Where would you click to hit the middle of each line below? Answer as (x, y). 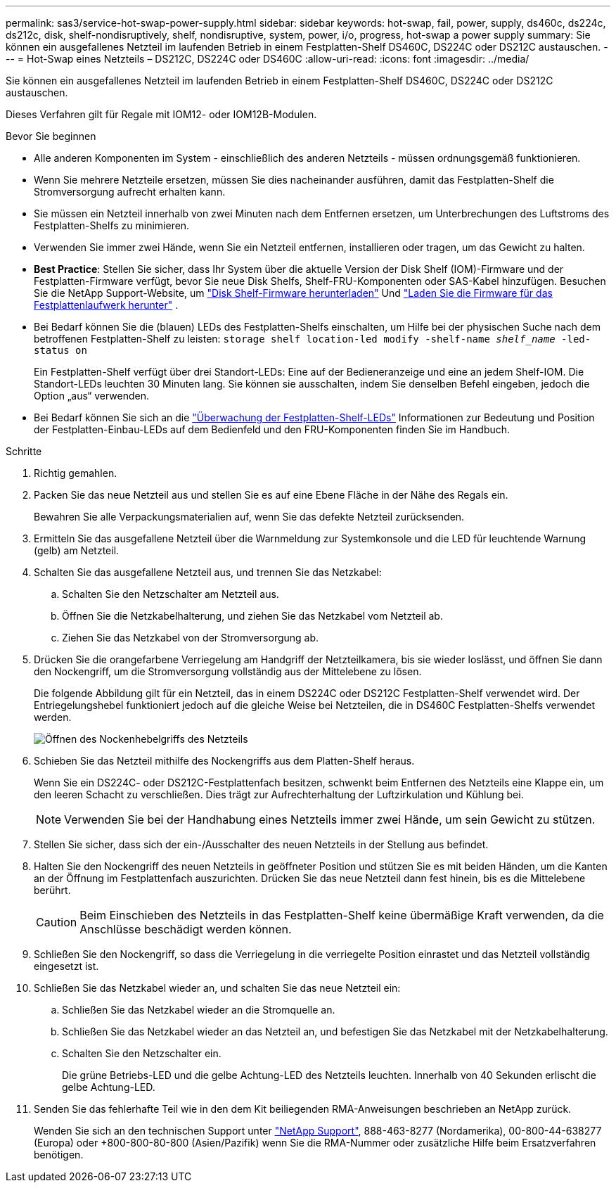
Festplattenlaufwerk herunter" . (106, 305)
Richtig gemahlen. (76, 473)
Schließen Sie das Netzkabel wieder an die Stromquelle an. (199, 1010)
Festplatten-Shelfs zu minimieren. (112, 225)
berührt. (52, 890)
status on (60, 350)
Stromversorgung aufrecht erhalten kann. (130, 192)
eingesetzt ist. (66, 966)
